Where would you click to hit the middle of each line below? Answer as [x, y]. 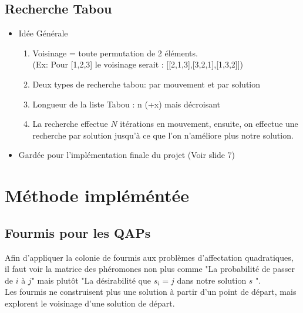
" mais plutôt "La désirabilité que [91, 280]
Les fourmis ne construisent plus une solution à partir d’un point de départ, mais [151, 292]
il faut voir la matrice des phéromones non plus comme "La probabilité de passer [150, 269]
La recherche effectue [70, 124]
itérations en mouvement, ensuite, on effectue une [209, 124]
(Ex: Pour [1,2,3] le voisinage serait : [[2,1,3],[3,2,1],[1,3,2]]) [138, 64]
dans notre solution [212, 280]
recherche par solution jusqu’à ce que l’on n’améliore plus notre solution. [163, 135]
